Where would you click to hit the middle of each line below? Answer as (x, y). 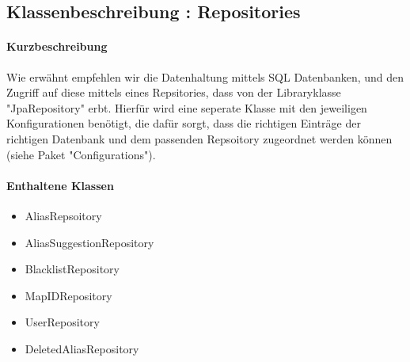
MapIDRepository (68, 295)
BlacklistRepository (72, 269)
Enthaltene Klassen (60, 185)
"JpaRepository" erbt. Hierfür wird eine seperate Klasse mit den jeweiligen (187, 107)
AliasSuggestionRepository (89, 242)
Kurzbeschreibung (57, 46)
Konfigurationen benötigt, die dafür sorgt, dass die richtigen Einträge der (184, 123)
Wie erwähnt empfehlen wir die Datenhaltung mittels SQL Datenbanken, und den (205, 76)
